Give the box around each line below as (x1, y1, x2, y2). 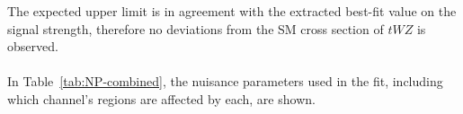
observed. (7, 37, 58, 56)
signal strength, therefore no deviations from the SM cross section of (7, 19, 384, 38)
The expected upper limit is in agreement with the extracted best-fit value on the (7, 2, 457, 20)
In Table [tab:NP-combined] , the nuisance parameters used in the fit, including (7, 72, 443, 91)
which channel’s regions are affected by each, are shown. (7, 89, 316, 108)
